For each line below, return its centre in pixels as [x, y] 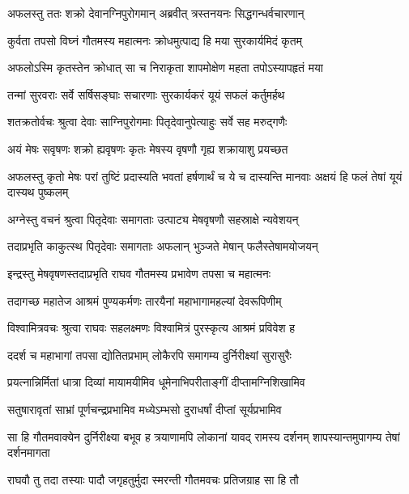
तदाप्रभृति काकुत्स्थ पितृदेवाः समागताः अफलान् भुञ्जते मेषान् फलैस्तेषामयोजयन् [163, 246]
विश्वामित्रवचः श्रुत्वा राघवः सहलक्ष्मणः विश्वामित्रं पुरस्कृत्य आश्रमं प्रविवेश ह [151, 328]
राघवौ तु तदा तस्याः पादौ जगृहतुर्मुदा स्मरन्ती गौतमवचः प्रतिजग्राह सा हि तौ [153, 479]
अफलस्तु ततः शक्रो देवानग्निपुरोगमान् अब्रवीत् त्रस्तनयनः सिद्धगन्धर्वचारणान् [156, 13]
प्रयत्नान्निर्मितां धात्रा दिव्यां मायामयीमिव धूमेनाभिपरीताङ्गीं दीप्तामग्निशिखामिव [156, 382]
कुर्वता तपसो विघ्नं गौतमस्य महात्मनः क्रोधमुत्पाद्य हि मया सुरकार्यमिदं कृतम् [155, 40]
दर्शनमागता [29, 452]
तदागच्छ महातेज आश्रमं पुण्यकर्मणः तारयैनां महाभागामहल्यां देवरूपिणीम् [145, 300]
